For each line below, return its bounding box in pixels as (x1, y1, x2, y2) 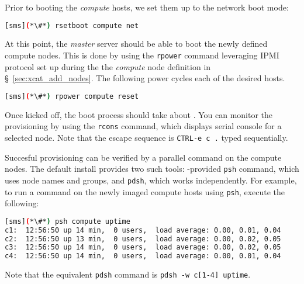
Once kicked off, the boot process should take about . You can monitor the (5, 108, 273, 120)
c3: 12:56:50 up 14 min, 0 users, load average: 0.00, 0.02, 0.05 (5, 243, 281, 252)
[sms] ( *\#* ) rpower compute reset (5, 92, 139, 101)
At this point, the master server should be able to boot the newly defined (5, 37, 268, 50)
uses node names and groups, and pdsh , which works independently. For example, (5, 174, 297, 186)
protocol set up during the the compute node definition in (5, 60, 211, 72)
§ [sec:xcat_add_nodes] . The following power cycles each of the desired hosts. (5, 72, 285, 84)
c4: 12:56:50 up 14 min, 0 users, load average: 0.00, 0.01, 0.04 (5, 252, 281, 261)
